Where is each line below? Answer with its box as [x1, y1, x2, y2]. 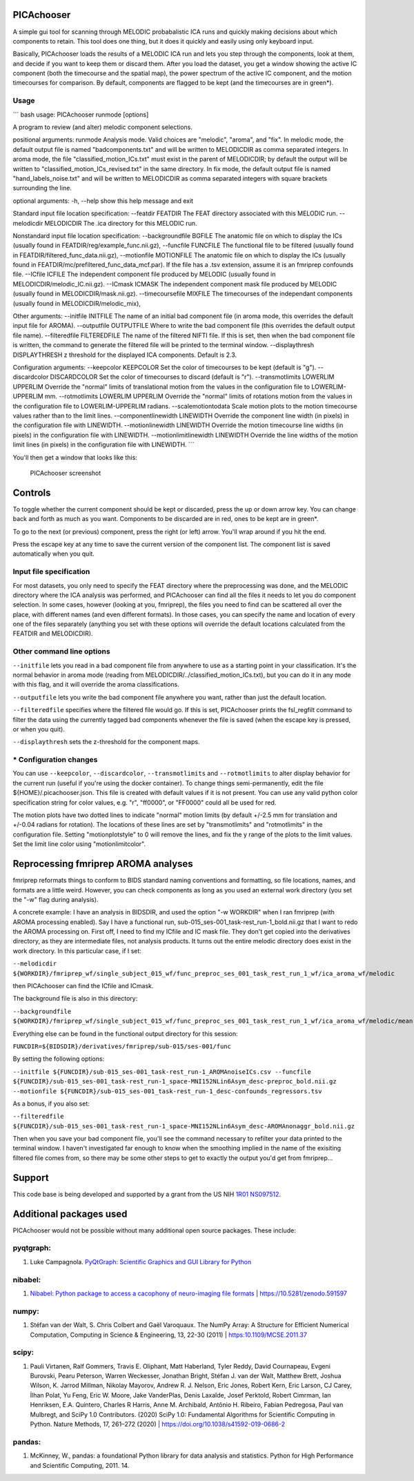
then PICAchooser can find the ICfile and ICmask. [12, 982, 154, 990]
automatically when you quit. [12, 549, 95, 558]
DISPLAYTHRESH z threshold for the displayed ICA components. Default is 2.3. [12, 351, 237, 359]
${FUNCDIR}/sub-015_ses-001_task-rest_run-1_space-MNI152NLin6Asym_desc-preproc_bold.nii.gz [12, 1077, 337, 1086]
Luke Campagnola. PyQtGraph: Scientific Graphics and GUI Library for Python [30, 1257, 252, 1266]
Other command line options [12, 647, 110, 656]
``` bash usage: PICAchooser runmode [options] [12, 110, 149, 119]
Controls [12, 487, 51, 498]
